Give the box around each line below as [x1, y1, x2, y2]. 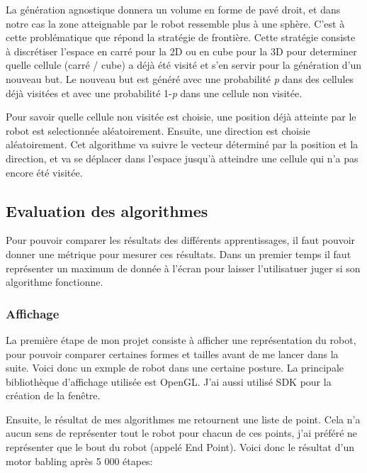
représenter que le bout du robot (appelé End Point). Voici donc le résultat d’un [6, 440, 354, 455]
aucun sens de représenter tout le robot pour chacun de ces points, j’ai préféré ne [6, 425, 358, 440]
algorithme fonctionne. [6, 274, 103, 289]
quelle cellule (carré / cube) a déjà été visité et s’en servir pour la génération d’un [6, 57, 362, 72]
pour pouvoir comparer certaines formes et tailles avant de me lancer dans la [6, 346, 339, 361]
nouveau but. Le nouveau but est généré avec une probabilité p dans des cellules [6, 71, 354, 86]
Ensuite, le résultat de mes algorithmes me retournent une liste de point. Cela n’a [6, 411, 361, 426]
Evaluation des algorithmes [6, 199, 208, 221]
